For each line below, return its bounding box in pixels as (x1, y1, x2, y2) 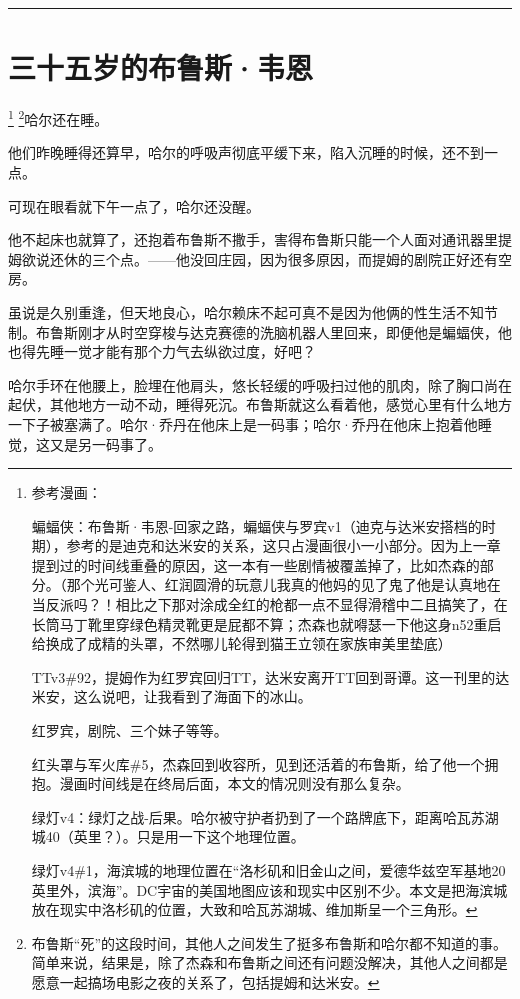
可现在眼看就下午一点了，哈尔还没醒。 (8, 195, 260, 216)
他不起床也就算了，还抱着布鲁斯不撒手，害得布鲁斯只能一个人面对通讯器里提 (8, 229, 512, 250)
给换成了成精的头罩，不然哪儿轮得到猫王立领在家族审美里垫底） (31, 633, 452, 654)
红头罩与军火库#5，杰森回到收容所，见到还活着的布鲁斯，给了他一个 (31, 753, 485, 774)
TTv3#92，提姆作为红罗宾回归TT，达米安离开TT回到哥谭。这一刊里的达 (31, 666, 510, 687)
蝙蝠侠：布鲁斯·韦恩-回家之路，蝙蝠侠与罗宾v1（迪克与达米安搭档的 (31, 515, 482, 536)
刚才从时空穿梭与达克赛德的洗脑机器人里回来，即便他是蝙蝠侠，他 (77, 321, 512, 342)
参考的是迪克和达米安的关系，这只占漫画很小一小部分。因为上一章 (66, 535, 501, 556)
